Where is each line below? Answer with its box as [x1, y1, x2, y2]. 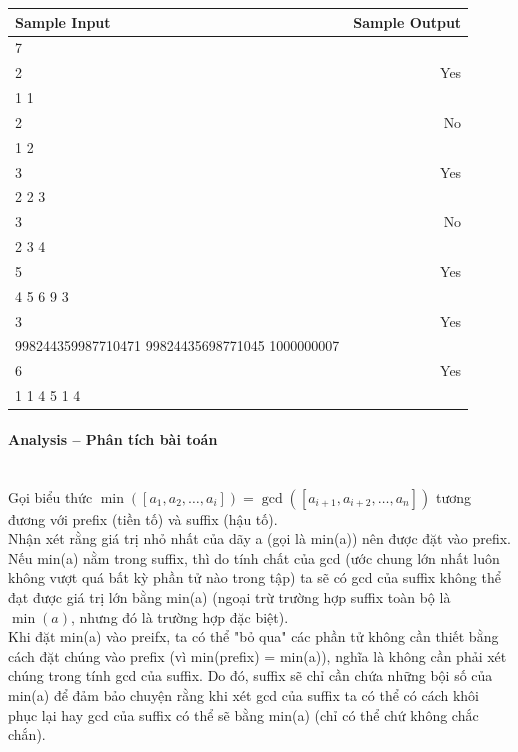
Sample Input [15, 11, 111, 32]
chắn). [8, 724, 46, 745]
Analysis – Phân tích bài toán [8, 428, 218, 449]
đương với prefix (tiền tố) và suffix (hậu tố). [8, 508, 278, 529]
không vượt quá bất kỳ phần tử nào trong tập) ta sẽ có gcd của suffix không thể [8, 567, 501, 588]
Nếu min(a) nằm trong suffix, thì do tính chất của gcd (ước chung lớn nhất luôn [8, 547, 500, 568]
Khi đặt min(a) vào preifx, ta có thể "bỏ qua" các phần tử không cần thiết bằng [8, 626, 499, 647]
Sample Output [353, 11, 462, 32]
